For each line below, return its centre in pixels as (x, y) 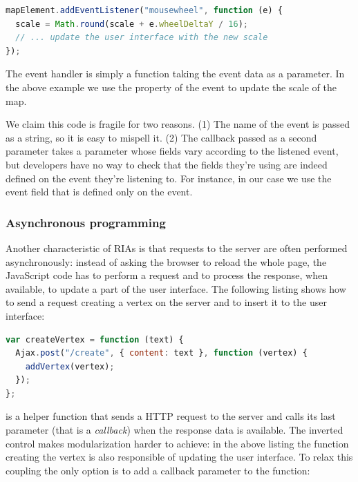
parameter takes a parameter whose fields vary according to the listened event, (172, 151)
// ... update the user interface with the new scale (142, 38)
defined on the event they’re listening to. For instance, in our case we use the (169, 178)
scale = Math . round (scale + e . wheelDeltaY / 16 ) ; (132, 24)
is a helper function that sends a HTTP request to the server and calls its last (171, 416)
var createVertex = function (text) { (95, 339)
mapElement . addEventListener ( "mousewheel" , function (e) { (144, 10)
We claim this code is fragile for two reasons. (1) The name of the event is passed (178, 124)
